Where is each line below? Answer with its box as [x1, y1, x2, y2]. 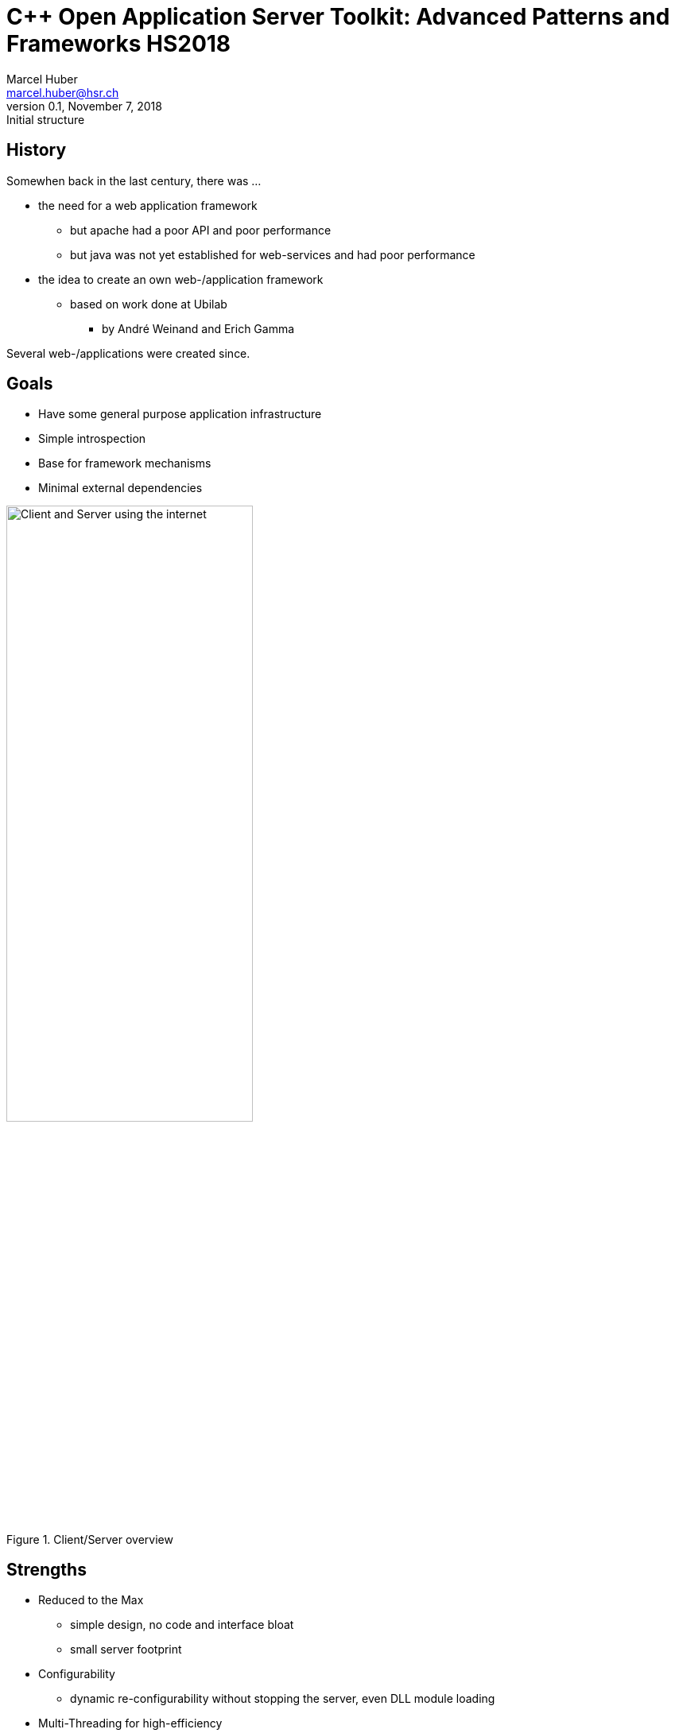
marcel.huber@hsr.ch [6, 85, 119, 99]
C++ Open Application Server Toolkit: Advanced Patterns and [6, 3, 670, 30]
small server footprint [70, 1642, 182, 1657]
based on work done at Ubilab [70, 297, 227, 311]
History [6, 140, 67, 161]
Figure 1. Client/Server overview [6, 1532, 173, 1546]
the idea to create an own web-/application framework [38, 272, 324, 286]
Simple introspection [38, 432, 146, 446]
